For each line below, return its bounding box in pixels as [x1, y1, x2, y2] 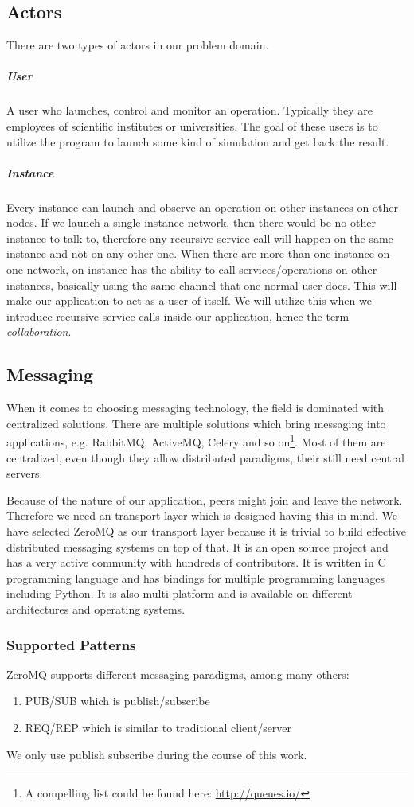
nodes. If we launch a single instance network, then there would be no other [6, 214, 376, 231]
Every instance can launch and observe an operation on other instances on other [6, 198, 398, 215]
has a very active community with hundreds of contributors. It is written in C [6, 554, 386, 571]
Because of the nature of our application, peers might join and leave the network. [6, 491, 403, 508]
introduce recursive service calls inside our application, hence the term [6, 307, 350, 324]
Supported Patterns [6, 634, 136, 654]
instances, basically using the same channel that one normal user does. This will [6, 276, 397, 293]
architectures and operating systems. [6, 601, 186, 618]
